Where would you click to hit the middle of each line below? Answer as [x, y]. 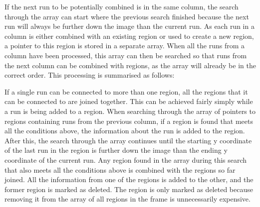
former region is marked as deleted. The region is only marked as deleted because [129, 189]
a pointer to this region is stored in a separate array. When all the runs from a [125, 46]
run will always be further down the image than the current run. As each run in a [130, 26]
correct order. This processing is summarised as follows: [90, 75]
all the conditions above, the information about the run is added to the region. [125, 131]
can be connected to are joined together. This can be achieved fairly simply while [129, 101]
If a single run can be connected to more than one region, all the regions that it [126, 91]
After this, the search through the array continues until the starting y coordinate [128, 140]
